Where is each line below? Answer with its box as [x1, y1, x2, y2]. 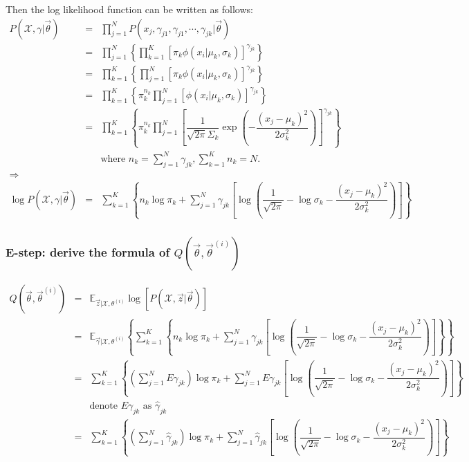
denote [89, 401, 118, 412]
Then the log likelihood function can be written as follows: [6, 2, 253, 16]
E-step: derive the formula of [6, 243, 170, 261]
